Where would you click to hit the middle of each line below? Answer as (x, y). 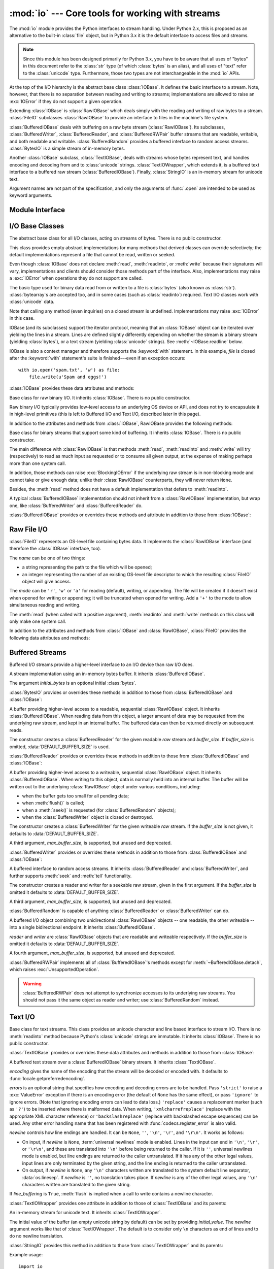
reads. (16, 730)
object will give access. (46, 582)
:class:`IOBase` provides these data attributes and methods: (72, 388)
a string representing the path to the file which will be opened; (87, 567)
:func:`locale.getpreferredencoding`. (47, 1078)
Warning (32, 983)
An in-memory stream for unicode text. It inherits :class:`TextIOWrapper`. (85, 1213)
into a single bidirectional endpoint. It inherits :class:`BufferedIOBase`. (82, 927)
